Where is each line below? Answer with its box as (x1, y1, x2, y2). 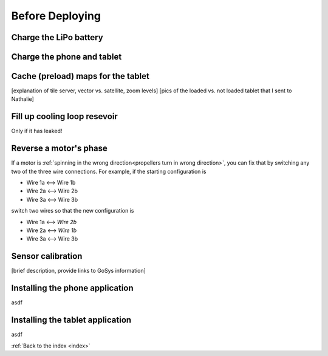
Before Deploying (11, 9, 101, 22)
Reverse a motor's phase (11, 143, 108, 154)
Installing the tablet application (11, 315, 132, 325)
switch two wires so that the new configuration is (11, 207, 134, 214)
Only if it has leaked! (11, 128, 63, 135)
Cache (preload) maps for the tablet (11, 71, 150, 81)
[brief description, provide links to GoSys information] (11, 267, 146, 275)
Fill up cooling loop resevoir (11, 111, 118, 122)
